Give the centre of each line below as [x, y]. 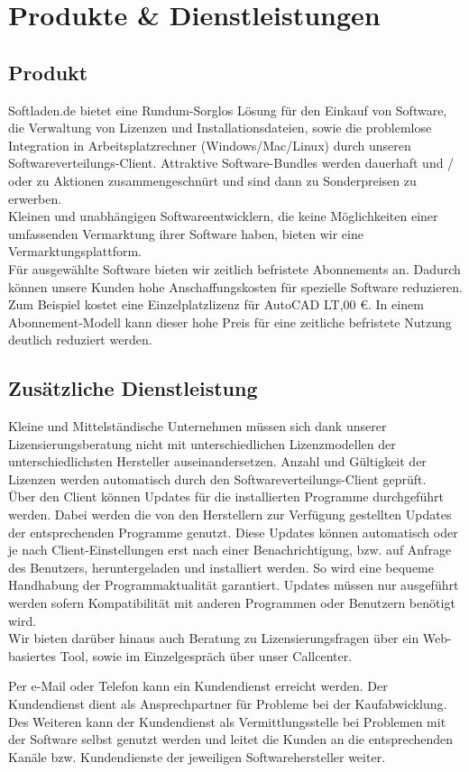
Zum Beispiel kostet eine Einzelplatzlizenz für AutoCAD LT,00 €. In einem [216, 304]
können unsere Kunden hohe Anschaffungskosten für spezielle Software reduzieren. [235, 286]
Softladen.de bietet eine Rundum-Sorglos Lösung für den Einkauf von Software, [228, 110]
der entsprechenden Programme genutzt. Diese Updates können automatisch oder [233, 532]
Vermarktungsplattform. [75, 251]
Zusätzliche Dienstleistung [133, 388]
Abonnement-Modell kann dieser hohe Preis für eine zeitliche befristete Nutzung [230, 322]
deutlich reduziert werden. [80, 340]
